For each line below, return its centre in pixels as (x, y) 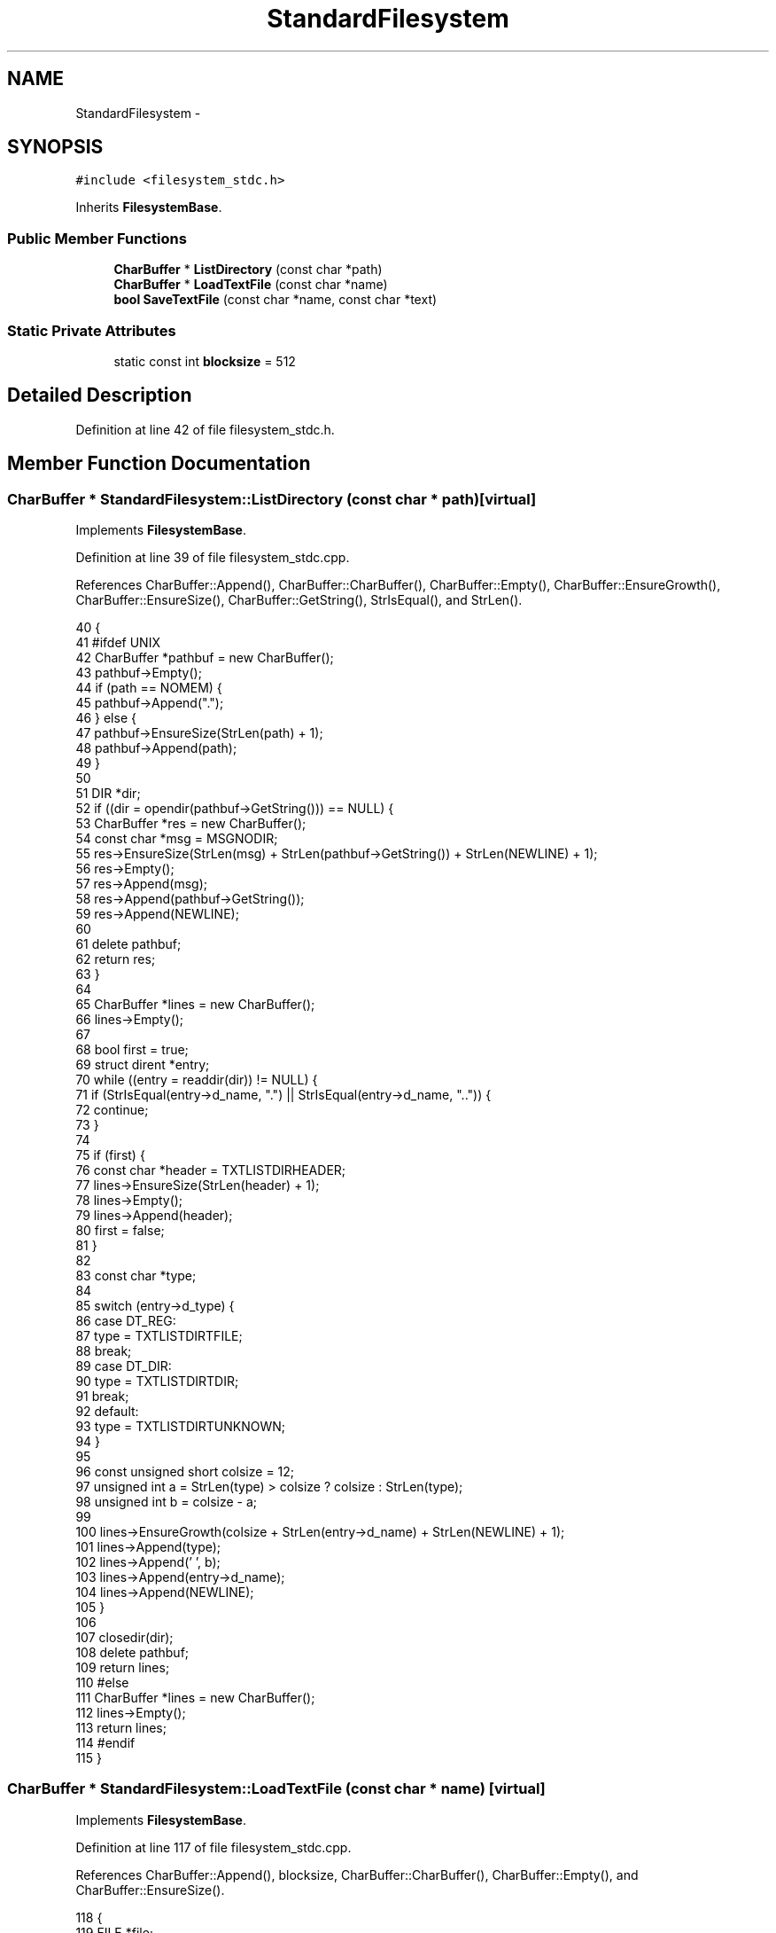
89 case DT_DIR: (124, 1366)
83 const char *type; (136, 1276)
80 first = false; (120, 1230)
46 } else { (106, 718)
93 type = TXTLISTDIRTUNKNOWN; (181, 1426)
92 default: (107, 1411)
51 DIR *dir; (108, 793)
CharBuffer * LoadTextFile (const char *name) (251, 285)
